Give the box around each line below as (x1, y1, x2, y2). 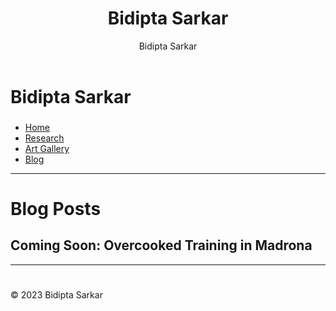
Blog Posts (10, 198, 102, 221)
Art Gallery (24, 142, 70, 154)
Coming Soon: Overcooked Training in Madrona (10, 237, 313, 254)
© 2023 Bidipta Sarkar (10, 289, 103, 301)
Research (24, 132, 65, 144)
